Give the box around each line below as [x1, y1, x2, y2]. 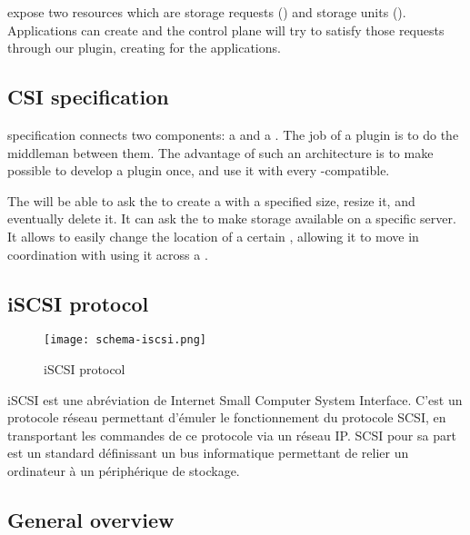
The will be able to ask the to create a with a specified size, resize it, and [7, 191, 415, 210]
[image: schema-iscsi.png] [44, 333, 206, 347]
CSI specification [7, 83, 169, 111]
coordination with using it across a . [7, 244, 208, 263]
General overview [7, 505, 175, 533]
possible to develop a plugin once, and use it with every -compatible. [7, 161, 390, 180]
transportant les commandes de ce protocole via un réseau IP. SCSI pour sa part [7, 425, 456, 444]
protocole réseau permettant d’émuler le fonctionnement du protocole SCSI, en [7, 408, 446, 427]
